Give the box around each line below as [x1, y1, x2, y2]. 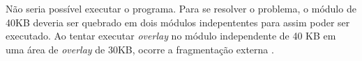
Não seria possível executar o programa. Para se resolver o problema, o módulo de [6, 1, 356, 15]
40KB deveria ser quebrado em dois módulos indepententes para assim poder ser [6, 15, 350, 29]
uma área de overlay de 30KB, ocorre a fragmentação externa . [6, 42, 274, 56]
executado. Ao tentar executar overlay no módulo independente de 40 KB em [6, 28, 336, 43]
